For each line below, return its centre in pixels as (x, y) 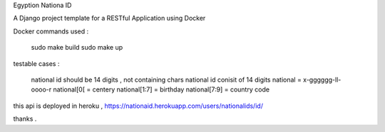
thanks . (25, 119)
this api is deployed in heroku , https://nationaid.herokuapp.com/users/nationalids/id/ (138, 106)
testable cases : (36, 63)
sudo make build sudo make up (77, 48)
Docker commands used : (51, 31)
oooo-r (41, 89)
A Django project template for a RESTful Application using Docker (109, 18)
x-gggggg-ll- (322, 79)
